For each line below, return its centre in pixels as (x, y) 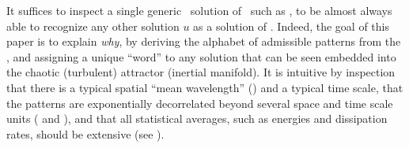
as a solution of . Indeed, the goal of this (292, 26)
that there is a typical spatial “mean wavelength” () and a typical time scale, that (205, 87)
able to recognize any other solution (93, 26)
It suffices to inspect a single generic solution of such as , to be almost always (199, 10)
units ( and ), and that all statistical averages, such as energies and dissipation (197, 118)
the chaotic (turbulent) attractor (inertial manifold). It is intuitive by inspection (201, 72)
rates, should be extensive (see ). (85, 133)
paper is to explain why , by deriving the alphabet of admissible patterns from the (204, 41)
